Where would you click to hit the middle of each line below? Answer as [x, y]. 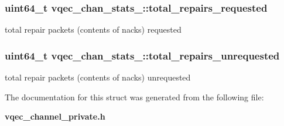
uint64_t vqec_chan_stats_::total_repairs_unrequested [142, 55]
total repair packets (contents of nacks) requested [93, 29]
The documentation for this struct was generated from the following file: [134, 97]
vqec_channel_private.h [55, 116]
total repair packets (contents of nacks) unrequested [98, 77]
